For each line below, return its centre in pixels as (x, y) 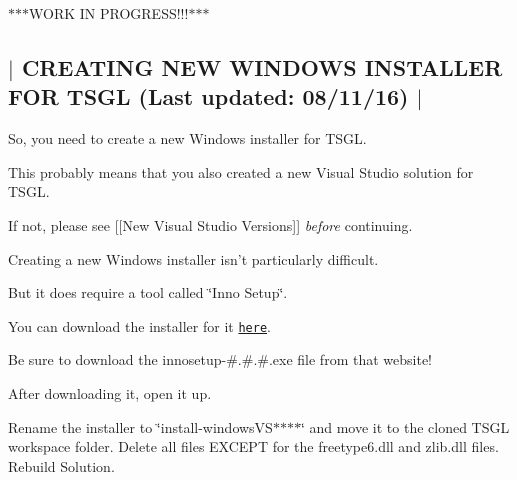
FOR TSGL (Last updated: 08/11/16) (208, 96)
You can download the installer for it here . (139, 325)
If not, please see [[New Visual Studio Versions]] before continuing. (210, 224)
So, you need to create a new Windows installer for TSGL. (187, 138)
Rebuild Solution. (61, 465)
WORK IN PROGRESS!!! (109, 13)
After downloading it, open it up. (110, 393)
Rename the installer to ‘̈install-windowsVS (140, 426)
